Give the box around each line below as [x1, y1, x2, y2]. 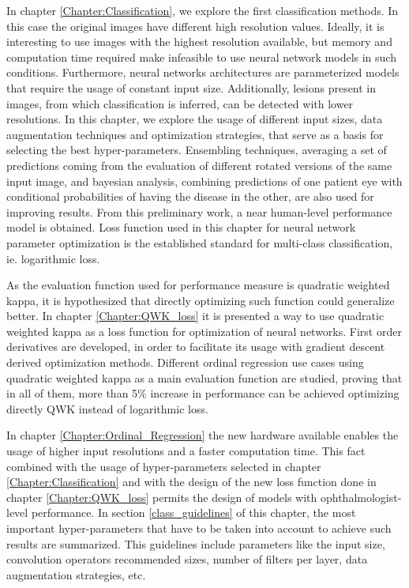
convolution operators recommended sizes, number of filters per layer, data [6, 551, 368, 567]
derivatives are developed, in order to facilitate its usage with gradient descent [6, 338, 385, 355]
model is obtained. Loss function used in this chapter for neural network [6, 219, 356, 236]
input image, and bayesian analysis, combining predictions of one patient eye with [6, 172, 403, 189]
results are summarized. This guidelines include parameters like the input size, [6, 535, 385, 552]
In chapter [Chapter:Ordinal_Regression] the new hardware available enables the [6, 427, 399, 443]
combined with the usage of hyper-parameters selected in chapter [6, 458, 321, 474]
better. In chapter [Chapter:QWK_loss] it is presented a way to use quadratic [6, 307, 385, 324]
